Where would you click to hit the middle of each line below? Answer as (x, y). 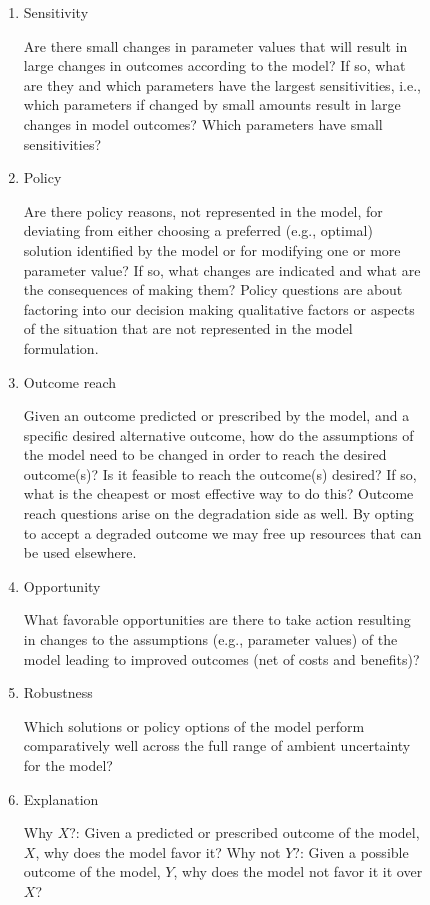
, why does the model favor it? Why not (158, 851)
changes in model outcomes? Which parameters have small (203, 123)
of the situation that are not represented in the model (188, 328)
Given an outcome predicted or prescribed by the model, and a (216, 415)
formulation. (61, 347)
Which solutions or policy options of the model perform (194, 725)
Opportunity (62, 585)
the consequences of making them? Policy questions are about (213, 289)
